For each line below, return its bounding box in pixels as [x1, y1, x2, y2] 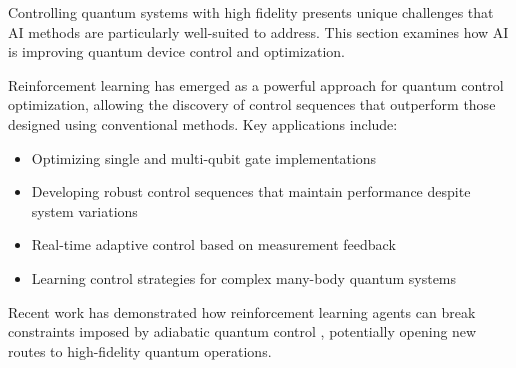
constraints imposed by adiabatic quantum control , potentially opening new [8, 321, 477, 342]
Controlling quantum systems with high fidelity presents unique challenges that [8, 2, 494, 22]
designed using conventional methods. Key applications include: [8, 113, 398, 134]
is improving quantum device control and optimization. [8, 41, 345, 62]
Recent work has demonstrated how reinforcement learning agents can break [8, 301, 476, 322]
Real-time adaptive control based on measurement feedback [31, 234, 396, 255]
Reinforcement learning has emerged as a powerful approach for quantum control [8, 74, 504, 95]
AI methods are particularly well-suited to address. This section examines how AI [8, 21, 509, 42]
